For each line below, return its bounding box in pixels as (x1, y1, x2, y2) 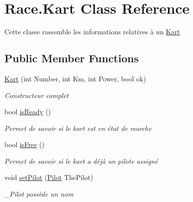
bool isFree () (4, 139, 45, 150)
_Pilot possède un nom (4, 189, 73, 199)
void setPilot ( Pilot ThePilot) (4, 172, 94, 182)
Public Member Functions (4, 50, 139, 66)
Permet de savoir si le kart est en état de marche (4, 123, 152, 133)
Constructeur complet (4, 90, 69, 100)
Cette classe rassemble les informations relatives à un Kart (4, 26, 180, 37)
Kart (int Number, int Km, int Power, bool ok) (4, 73, 146, 83)
